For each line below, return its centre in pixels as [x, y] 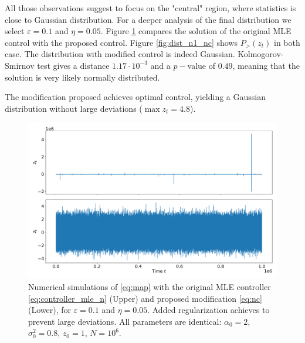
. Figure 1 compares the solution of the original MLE [196, 31]
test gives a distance [73, 65]
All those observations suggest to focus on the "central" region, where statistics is [150, 8]
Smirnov [20, 65]
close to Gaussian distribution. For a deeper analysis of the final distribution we [148, 19]
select [15, 31]
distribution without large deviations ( [74, 108]
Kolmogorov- [261, 54]
